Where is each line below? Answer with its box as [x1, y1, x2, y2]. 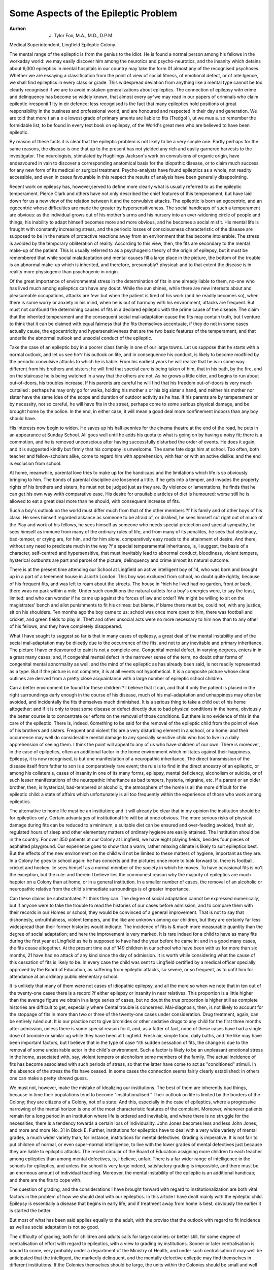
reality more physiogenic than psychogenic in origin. [9, 269, 119, 275]
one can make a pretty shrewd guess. [9, 1075, 88, 1082]
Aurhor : [9, 25, 26, 31]
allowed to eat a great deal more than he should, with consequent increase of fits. [9, 498, 180, 504]
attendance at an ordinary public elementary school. [9, 973, 119, 979]
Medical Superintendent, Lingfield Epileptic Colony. [9, 42, 117, 48]
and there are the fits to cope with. [9, 1177, 82, 1183]
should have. [9, 416, 37, 422]
